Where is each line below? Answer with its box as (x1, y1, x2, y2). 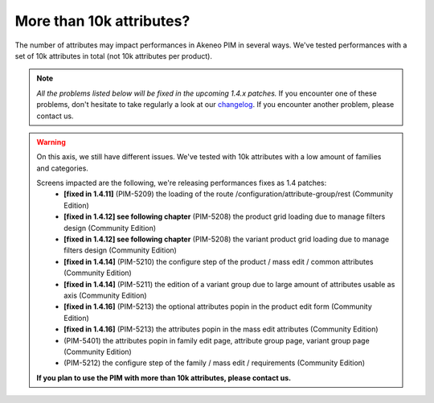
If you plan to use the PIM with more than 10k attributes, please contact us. (36, 372, 292, 382)
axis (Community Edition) (63, 290, 148, 300)
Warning (36, 137, 66, 146)
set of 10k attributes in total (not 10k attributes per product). (14, 51, 213, 60)
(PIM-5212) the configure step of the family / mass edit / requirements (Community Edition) (63, 358, 366, 368)
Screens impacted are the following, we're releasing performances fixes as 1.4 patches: (36, 178, 327, 188)
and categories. (36, 163, 88, 173)
